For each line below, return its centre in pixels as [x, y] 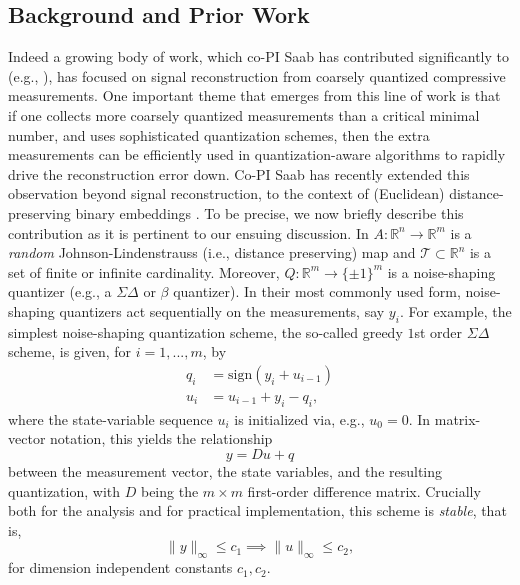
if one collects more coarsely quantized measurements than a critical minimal [244, 114]
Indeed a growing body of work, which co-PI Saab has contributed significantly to [259, 56]
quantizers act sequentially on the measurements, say [222, 310]
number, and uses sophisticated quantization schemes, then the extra [219, 134]
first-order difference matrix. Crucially [364, 490]
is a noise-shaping [441, 271]
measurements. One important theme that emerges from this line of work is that [254, 95]
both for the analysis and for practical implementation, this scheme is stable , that [257, 510]
